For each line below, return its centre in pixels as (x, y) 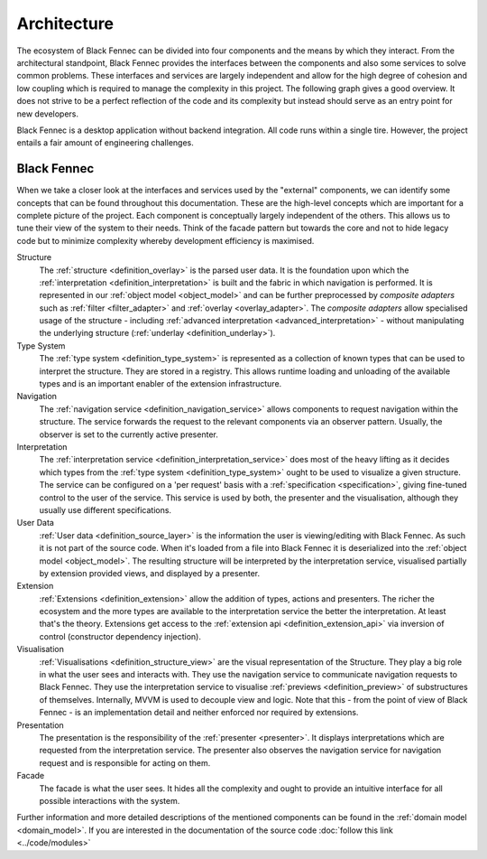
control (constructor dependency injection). (120, 636)
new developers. (48, 114)
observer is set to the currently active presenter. (129, 434)
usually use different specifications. (105, 509)
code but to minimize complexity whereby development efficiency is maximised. (165, 240)
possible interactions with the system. (110, 800)
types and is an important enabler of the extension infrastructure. (161, 384)
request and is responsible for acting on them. (125, 762)
